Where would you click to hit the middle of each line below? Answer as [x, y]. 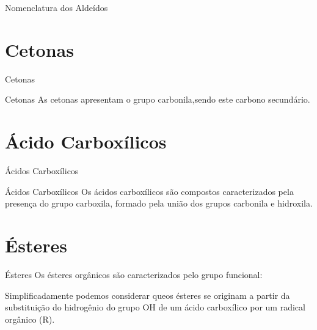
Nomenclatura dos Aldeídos [56, 7]
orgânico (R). [30, 319]
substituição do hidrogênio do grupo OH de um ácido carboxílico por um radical [155, 307]
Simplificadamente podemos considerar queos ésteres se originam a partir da [148, 295]
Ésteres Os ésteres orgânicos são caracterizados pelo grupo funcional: [134, 274]
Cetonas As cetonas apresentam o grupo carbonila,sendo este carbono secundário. [158, 99]
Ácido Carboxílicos [86, 141]
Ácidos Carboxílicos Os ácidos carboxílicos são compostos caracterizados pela [149, 191]
